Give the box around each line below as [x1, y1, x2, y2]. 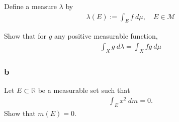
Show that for [4, 31, 47, 41]
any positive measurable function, [54, 31, 158, 41]
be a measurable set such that [38, 85, 130, 95]
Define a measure [4, 1, 57, 11]
